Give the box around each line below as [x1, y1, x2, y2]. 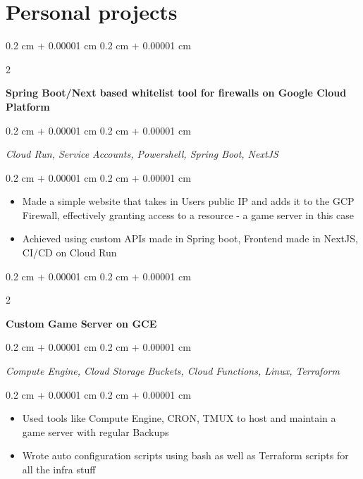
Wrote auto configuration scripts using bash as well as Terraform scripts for [22, 448, 349, 463]
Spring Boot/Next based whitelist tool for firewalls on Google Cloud [6, 85, 347, 100]
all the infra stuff [22, 462, 96, 476]
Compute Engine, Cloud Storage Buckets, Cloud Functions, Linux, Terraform [6, 363, 340, 378]
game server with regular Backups [22, 424, 169, 439]
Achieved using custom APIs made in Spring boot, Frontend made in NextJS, [22, 231, 358, 246]
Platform [6, 99, 50, 113]
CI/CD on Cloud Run [22, 245, 117, 260]
